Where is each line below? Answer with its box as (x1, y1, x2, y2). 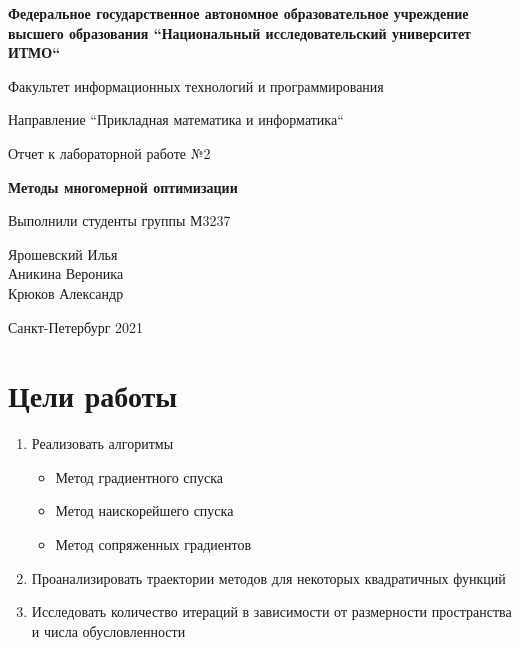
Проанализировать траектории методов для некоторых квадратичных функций (31, 567, 506, 588)
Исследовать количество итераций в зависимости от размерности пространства (31, 601, 512, 622)
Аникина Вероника (8, 263, 124, 284)
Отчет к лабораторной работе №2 (8, 142, 211, 163)
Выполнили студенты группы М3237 (8, 210, 231, 231)
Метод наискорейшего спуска (55, 500, 234, 521)
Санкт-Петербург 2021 (8, 316, 144, 337)
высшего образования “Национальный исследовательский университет (8, 22, 471, 43)
